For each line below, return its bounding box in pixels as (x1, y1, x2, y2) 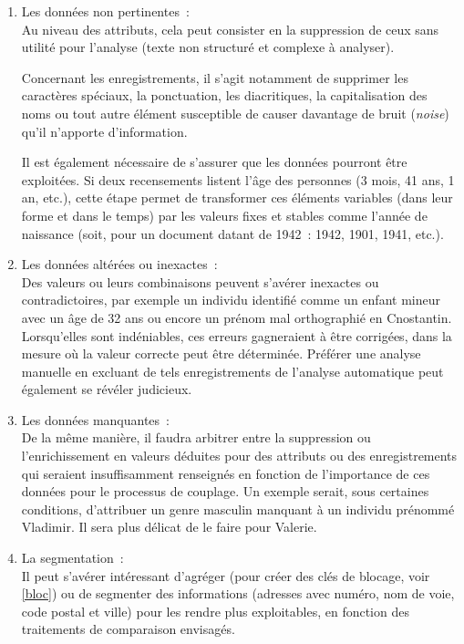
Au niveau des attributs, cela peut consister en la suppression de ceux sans (21, 19, 439, 38)
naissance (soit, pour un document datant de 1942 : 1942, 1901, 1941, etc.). (21, 223, 444, 243)
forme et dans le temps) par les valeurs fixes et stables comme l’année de (21, 205, 428, 224)
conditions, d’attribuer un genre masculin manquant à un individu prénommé (21, 499, 455, 518)
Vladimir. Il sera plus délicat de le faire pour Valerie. (21, 517, 317, 536)
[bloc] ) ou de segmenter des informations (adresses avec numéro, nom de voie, (21, 584, 455, 603)
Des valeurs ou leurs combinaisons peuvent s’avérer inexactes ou (21, 272, 379, 291)
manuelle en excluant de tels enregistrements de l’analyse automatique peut (21, 361, 444, 380)
